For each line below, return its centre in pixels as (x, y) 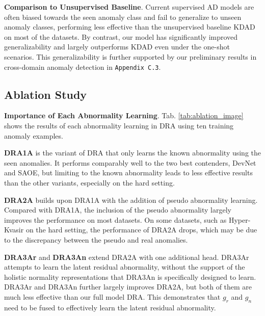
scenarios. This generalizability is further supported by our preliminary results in (130, 56)
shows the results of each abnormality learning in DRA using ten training (119, 126)
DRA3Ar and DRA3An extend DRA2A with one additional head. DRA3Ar (127, 257)
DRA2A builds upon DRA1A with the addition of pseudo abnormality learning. (131, 200)
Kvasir (14, 230)
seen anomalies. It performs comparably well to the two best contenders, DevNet (130, 162)
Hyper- (240, 219)
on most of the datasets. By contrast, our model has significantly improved (121, 36)
